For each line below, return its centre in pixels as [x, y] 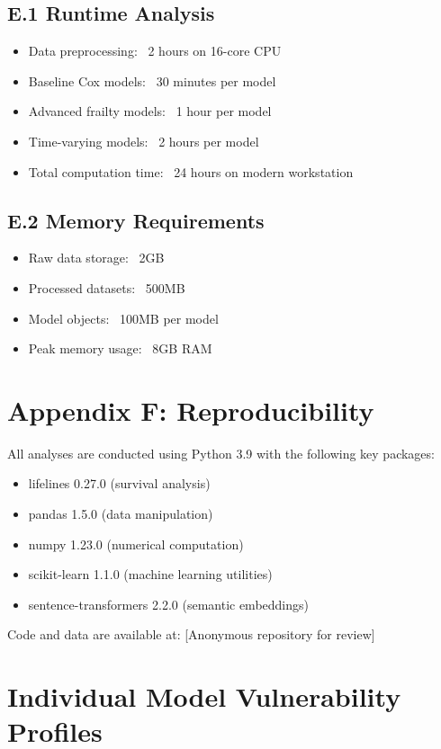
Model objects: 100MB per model [123, 318]
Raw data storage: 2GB [96, 258]
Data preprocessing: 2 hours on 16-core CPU [155, 51]
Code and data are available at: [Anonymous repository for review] [191, 634]
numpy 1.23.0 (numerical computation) [136, 544]
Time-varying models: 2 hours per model [144, 141]
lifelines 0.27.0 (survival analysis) [119, 483]
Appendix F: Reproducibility [191, 410]
